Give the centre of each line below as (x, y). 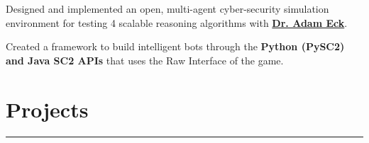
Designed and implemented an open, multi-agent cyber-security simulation (167, 8)
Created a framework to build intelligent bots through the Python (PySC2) (175, 46)
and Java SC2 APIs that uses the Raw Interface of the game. (145, 60)
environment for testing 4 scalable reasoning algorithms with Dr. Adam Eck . (177, 22)
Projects (47, 109)
